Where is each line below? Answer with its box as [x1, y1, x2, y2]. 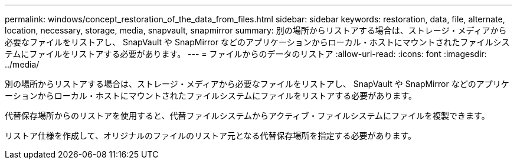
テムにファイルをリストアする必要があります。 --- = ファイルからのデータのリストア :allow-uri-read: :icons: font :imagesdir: [5, 49, 487, 59]
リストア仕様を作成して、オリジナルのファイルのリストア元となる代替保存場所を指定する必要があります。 [5, 130, 417, 140]
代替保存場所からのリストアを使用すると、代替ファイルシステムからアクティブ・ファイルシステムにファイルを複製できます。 [5, 111, 490, 121]
